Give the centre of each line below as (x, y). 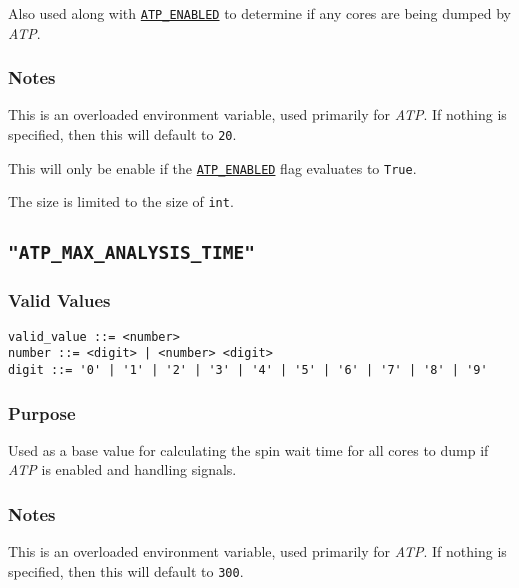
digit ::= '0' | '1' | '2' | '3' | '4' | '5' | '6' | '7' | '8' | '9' (248, 369)
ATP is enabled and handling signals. (122, 469)
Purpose (42, 412)
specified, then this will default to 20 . (122, 134)
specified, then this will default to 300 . (126, 570)
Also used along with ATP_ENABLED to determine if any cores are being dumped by (259, 13)
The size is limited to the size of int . (121, 201)
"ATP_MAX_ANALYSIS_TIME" (132, 253)
